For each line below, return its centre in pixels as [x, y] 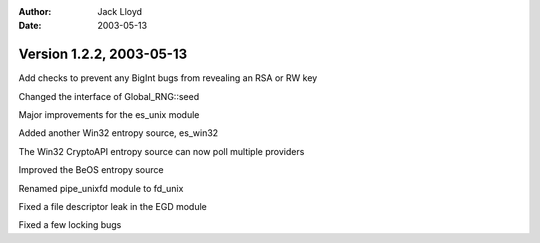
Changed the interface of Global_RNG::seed [109, 96]
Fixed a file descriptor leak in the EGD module [112, 207]
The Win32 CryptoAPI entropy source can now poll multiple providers [161, 151]
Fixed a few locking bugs [70, 225]
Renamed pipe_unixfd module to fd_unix [101, 188]
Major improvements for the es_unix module [109, 115]
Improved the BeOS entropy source [91, 170]
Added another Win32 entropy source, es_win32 [118, 133]
